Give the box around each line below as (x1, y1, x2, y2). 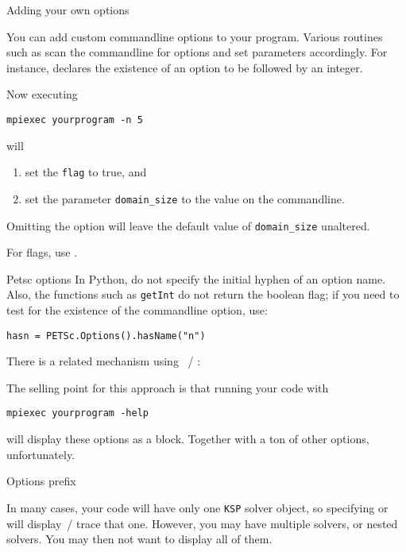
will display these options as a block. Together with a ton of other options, (6, 430, 369, 447)
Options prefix (6, 473, 76, 489)
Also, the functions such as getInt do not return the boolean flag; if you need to (6, 286, 400, 303)
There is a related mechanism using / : (6, 353, 201, 369)
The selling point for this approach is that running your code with (6, 379, 329, 396)
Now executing (6, 86, 78, 102)
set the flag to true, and (25, 164, 147, 180)
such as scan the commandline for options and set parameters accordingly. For (6, 44, 388, 60)
